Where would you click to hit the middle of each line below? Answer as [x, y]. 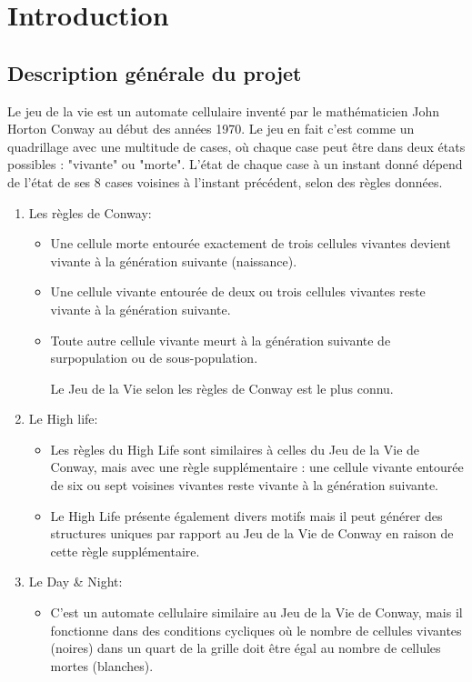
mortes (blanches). [102, 665]
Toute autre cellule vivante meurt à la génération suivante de [221, 340]
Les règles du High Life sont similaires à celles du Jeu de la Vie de [235, 449]
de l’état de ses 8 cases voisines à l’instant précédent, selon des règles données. [225, 181]
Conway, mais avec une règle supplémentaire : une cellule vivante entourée [257, 467]
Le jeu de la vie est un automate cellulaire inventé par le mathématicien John [223, 110]
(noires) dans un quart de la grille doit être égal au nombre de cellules [246, 648]
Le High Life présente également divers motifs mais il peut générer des [246, 515]
